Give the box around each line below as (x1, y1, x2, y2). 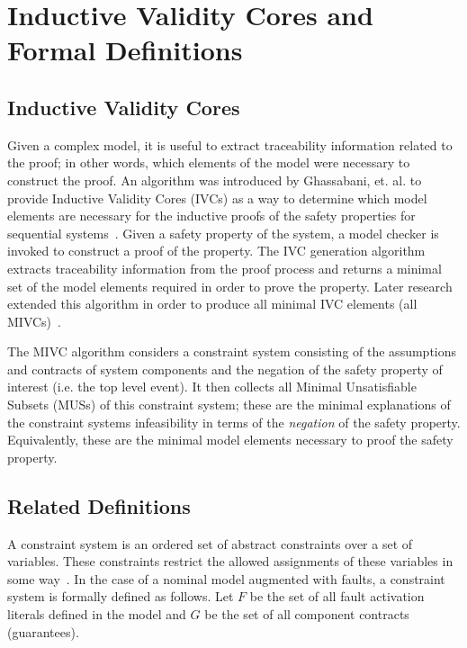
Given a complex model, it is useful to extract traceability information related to (7, 135, 453, 154)
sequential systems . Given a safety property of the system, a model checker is (7, 223, 439, 242)
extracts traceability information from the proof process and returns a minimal (7, 258, 442, 277)
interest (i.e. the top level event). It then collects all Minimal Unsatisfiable (7, 377, 417, 396)
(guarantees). (7, 622, 79, 641)
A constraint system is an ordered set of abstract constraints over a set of (7, 534, 413, 553)
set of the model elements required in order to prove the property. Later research (7, 276, 453, 295)
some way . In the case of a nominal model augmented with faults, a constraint (7, 569, 445, 588)
